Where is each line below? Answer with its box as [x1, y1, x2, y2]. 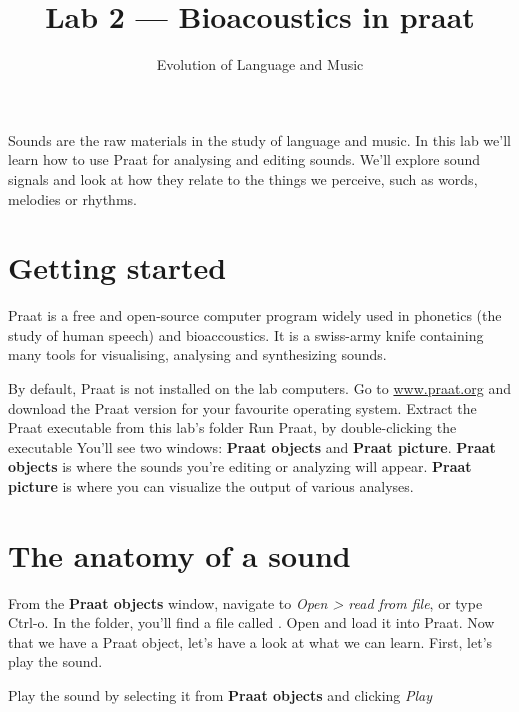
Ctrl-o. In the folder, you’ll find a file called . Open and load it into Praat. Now [8, 612, 495, 633]
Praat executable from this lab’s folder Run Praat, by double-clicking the [8, 417, 457, 438]
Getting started [8, 247, 227, 288]
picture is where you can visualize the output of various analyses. [8, 475, 414, 496]
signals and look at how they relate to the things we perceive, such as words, [8, 168, 478, 189]
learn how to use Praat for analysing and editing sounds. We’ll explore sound [8, 149, 481, 170]
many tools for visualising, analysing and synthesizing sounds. [8, 344, 387, 365]
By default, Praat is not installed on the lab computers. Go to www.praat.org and [8, 378, 511, 398]
